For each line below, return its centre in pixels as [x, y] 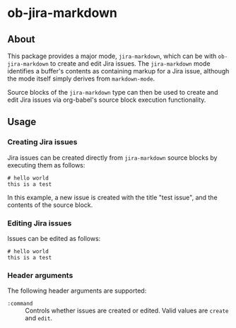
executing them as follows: [46, 165]
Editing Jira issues [40, 223]
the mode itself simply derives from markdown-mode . [81, 78]
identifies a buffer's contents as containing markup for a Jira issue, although [118, 71]
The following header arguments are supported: [77, 291]
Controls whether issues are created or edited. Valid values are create [127, 311]
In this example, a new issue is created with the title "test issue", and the [112, 197]
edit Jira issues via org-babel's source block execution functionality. [107, 100]
